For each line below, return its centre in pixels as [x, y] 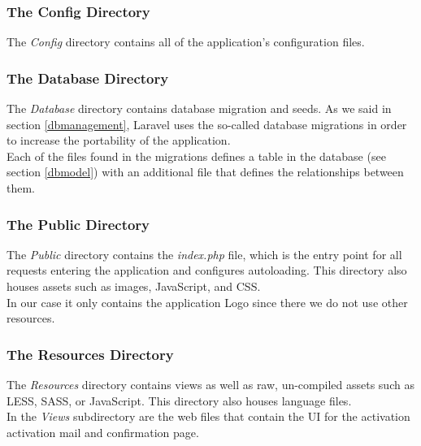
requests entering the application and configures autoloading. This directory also [207, 270]
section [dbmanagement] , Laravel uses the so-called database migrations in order [207, 124]
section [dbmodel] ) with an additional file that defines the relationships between [205, 172]
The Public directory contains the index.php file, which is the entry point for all [204, 254]
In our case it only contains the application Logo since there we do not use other [207, 302]
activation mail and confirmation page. [103, 432]
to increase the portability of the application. [119, 140]
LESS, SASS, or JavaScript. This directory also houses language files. [179, 400]
